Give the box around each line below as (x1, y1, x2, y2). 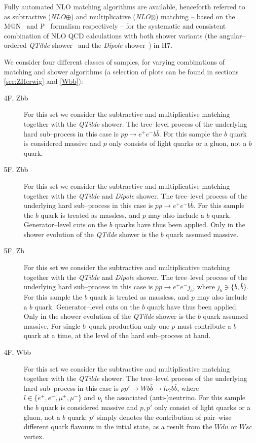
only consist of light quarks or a (154, 402, 251, 412)
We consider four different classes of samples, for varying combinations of (4, 56, 225, 67)
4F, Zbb (4, 92, 28, 102)
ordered (4, 40, 27, 50)
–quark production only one (85, 320, 170, 331)
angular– (219, 30, 246, 40)
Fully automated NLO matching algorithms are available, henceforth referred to (4, 1, 245, 11)
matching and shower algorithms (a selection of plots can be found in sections (4, 66, 239, 76)
